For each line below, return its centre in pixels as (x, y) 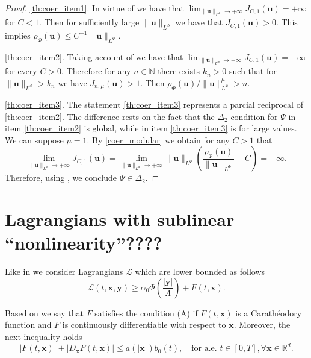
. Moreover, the (262, 325)
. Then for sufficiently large (89, 22)
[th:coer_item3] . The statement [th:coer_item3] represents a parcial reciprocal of (154, 104)
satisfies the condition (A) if (146, 312)
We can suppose (34, 140)
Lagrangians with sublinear (120, 219)
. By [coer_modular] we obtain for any (158, 140)
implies (18, 35)
